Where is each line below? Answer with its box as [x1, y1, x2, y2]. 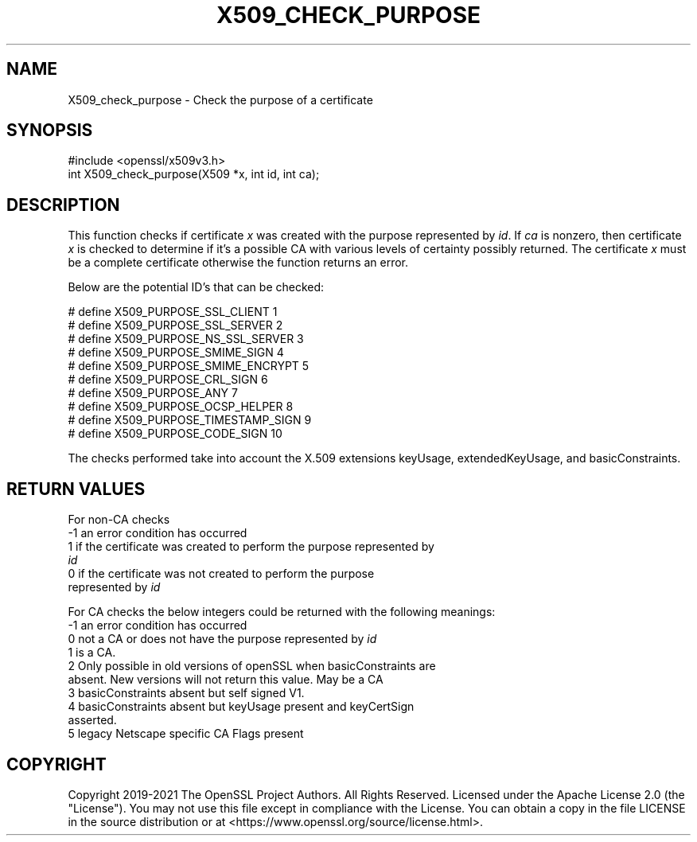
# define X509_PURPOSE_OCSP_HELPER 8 [68, 400, 294, 414]
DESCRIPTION [6, 194, 120, 215]
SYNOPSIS [6, 120, 93, 141]
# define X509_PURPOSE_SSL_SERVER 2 [68, 318, 283, 333]
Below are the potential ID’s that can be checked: [68, 280, 325, 294]
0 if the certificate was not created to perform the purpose [68, 567, 375, 581]
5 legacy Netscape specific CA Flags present [68, 727, 304, 741]
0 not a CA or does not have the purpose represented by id [68, 632, 377, 646]
